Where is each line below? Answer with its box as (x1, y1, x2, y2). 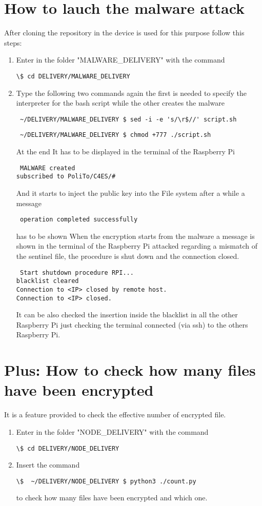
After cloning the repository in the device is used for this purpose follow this (4, 27, 245, 38)
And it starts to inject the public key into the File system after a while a (16, 187, 245, 198)
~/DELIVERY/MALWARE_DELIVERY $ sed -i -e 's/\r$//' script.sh (19, 115, 237, 123)
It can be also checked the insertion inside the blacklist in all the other (16, 309, 238, 320)
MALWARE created (19, 164, 75, 172)
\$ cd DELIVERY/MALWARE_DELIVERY (16, 72, 130, 80)
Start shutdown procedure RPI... (19, 269, 134, 276)
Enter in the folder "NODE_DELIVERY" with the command (16, 426, 209, 437)
